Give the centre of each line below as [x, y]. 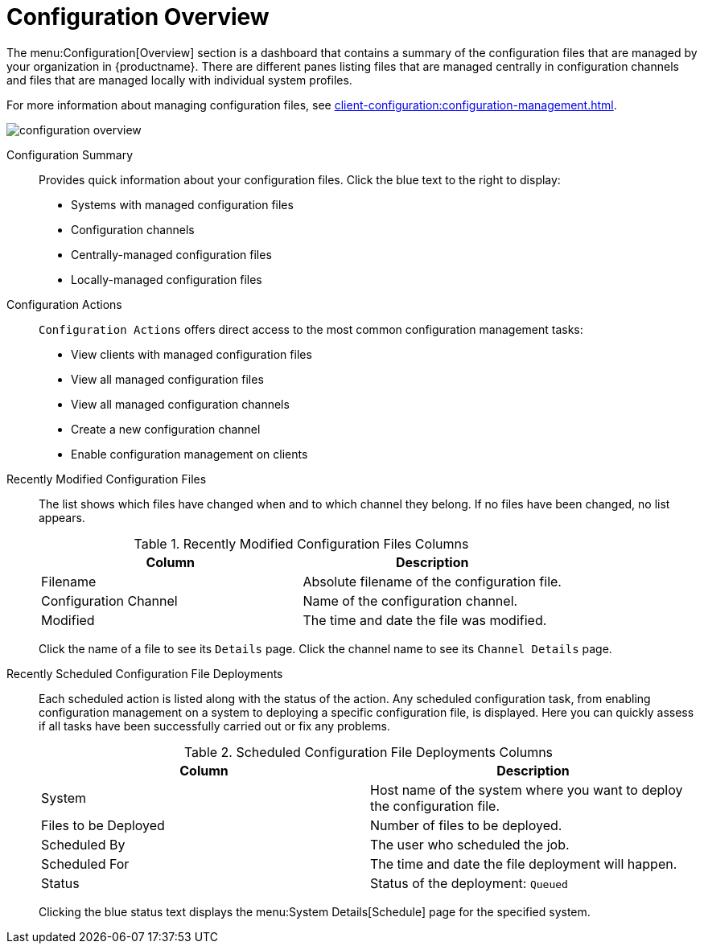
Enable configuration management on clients [189, 454]
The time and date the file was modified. [425, 620]
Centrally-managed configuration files [171, 254]
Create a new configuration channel [166, 429]
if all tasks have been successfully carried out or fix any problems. [214, 726]
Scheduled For [85, 864]
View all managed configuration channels [180, 404]
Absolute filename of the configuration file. [432, 581]
